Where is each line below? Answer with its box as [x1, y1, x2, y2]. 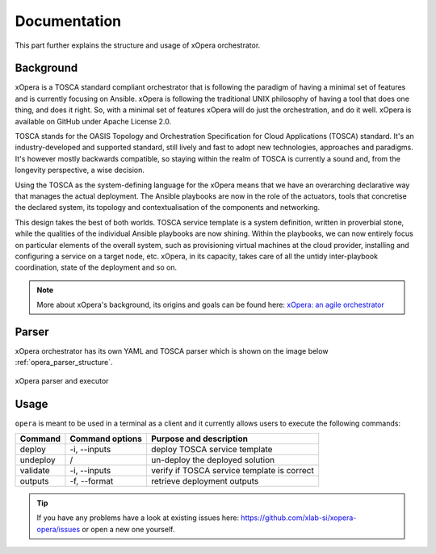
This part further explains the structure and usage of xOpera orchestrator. [15, 40, 261, 50]
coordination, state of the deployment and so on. [15, 262, 178, 272]
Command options [69, 433, 143, 444]
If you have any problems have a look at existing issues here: [36, 513, 240, 523]
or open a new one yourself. [82, 524, 175, 534]
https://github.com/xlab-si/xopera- [241, 513, 357, 523]
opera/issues [36, 524, 81, 534]
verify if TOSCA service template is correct [150, 465, 314, 476]
